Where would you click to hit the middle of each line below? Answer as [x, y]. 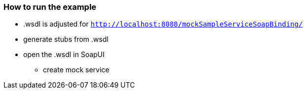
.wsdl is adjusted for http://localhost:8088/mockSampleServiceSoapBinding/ [163, 24]
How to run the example [50, 7]
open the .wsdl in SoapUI [64, 55]
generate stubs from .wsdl [66, 39]
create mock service [76, 70]
